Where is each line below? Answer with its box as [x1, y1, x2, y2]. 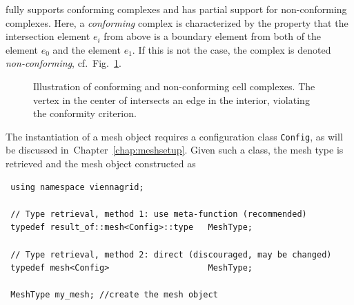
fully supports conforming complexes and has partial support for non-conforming [6, 2, 347, 16]
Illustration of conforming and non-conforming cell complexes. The [33, 78, 315, 93]
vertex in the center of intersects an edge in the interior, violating [33, 92, 310, 107]
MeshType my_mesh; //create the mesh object [10, 290, 218, 300]
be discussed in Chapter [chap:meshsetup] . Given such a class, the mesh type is [6, 143, 344, 157]
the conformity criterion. [33, 106, 137, 120]
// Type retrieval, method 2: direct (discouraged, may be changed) [10, 249, 332, 260]
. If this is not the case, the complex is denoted [132, 42, 331, 56]
